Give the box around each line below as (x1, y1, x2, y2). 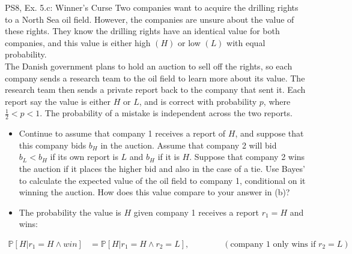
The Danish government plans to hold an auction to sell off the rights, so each (5, 59, 293, 72)
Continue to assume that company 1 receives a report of (19, 127, 226, 140)
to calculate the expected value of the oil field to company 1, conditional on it (19, 174, 306, 186)
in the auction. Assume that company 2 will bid (100, 138, 277, 151)
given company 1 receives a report (133, 205, 259, 218)
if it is (157, 150, 180, 163)
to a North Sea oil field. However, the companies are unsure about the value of (5, 13, 294, 25)
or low (177, 36, 201, 49)
